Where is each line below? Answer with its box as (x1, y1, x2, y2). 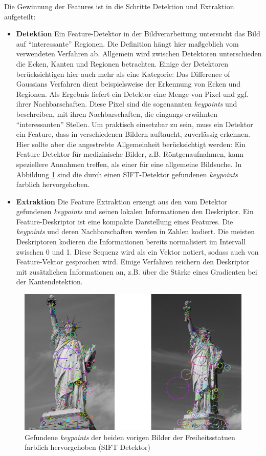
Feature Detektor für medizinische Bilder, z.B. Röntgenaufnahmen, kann (16, 149, 243, 159)
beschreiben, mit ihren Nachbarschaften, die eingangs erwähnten (16, 108, 217, 119)
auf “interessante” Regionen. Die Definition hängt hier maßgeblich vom (16, 38, 239, 49)
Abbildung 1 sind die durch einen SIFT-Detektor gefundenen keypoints (16, 169, 238, 179)
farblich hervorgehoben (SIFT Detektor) (25, 442, 150, 452)
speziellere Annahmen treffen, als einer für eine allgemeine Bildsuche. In (16, 158, 242, 169)
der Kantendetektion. (16, 276, 83, 287)
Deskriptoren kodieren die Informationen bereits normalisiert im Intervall (16, 236, 246, 247)
